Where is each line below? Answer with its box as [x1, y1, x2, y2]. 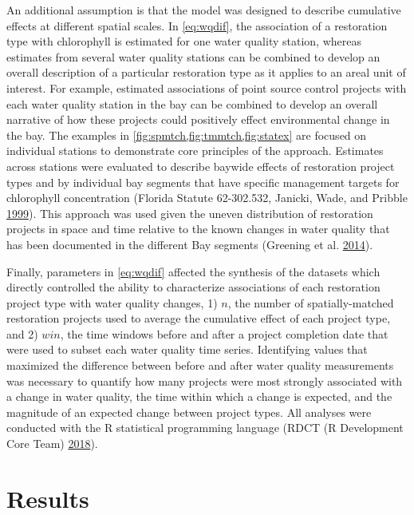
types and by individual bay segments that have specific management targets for [6, 173, 400, 190]
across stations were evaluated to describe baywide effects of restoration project [6, 157, 395, 174]
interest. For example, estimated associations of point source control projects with [6, 79, 407, 96]
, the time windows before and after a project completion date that [60, 325, 388, 342]
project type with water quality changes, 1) [6, 294, 218, 311]
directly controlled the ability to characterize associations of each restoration [6, 279, 380, 295]
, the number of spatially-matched [227, 294, 394, 311]
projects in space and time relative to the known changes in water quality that [6, 220, 390, 237]
